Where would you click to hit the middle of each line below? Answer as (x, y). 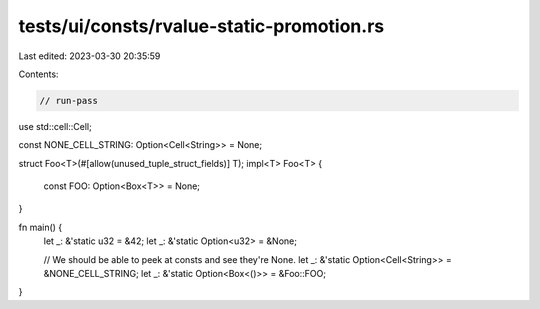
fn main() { (40, 227)
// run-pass (69, 100)
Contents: (38, 74)
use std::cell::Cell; (55, 126)
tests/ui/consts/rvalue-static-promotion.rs (201, 26)
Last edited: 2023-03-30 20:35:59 (89, 56)
